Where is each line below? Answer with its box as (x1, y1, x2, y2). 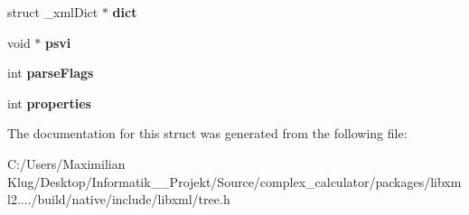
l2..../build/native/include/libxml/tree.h (7, 190, 230, 209)
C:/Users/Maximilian (7, 154, 126, 173)
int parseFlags (7, 63, 94, 82)
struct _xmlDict (7, 3, 98, 21)
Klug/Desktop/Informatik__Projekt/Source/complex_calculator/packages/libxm (7, 172, 462, 191)
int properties (7, 93, 91, 112)
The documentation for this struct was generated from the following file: (7, 124, 408, 143)
